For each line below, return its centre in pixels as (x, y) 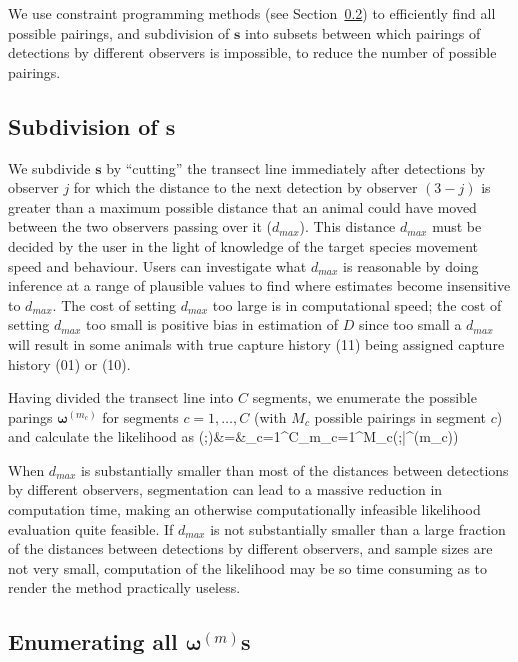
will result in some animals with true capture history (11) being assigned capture (256, 343)
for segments (140, 416)
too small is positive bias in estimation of (212, 324)
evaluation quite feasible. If (91, 528)
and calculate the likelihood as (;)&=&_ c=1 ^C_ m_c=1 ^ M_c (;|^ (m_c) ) (233, 436)
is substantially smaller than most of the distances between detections (294, 469)
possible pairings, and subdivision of (119, 32)
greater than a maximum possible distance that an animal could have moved (242, 206)
